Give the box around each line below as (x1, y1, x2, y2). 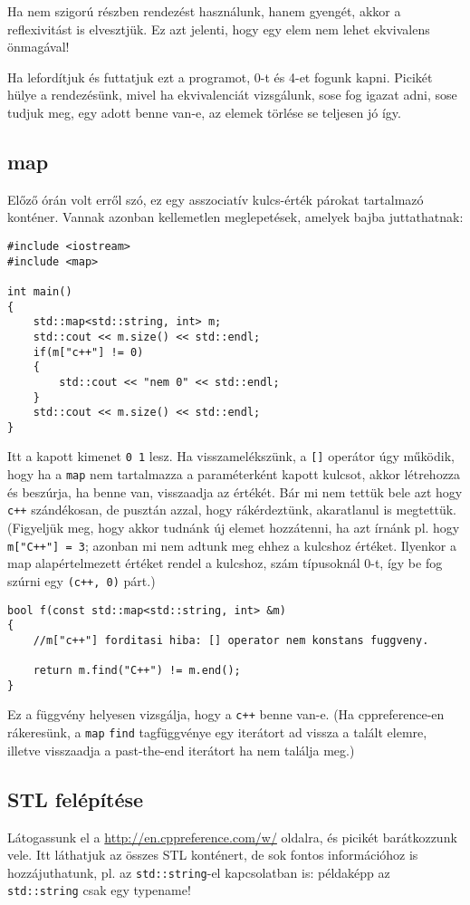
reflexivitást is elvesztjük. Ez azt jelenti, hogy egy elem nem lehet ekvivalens (7, 19, 430, 38)
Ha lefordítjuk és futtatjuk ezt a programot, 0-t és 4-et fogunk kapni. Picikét (7, 67, 433, 86)
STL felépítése (7, 785, 144, 813)
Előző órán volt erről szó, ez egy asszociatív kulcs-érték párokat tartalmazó (7, 189, 424, 208)
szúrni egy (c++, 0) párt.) (7, 571, 156, 590)
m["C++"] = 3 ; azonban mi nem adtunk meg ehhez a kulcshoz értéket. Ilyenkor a (7, 535, 456, 554)
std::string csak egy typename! (7, 881, 191, 900)
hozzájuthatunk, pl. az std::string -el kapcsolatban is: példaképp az (7, 862, 390, 881)
